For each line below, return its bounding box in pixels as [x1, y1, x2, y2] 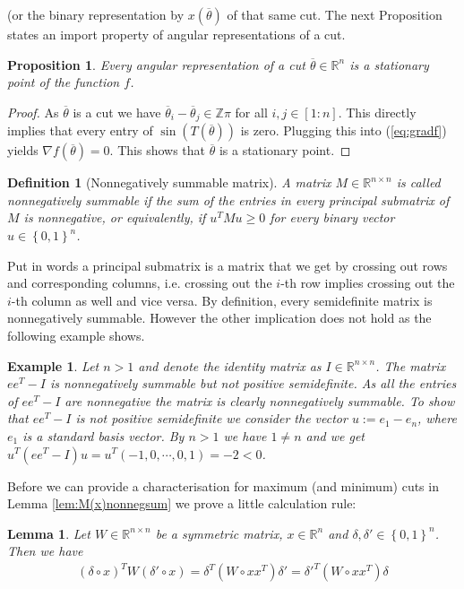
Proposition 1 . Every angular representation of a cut [7, 55, 305, 74]
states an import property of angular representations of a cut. [7, 25, 346, 43]
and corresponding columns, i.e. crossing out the [7, 273, 272, 292]
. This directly [338, 102, 417, 121]
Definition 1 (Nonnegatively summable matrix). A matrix [7, 173, 331, 192]
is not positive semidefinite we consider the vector [75, 409, 348, 428]
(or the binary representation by [7, 5, 185, 23]
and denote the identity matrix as [138, 356, 322, 375]
